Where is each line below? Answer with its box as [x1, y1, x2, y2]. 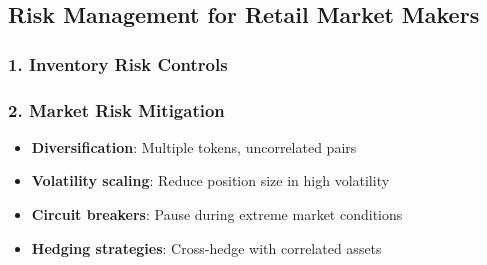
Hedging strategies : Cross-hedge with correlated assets [31, 237, 382, 258]
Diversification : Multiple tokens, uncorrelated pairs [31, 136, 357, 157]
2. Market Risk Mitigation [8, 97, 225, 122]
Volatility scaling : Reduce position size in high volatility [31, 170, 390, 191]
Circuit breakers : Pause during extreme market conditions [31, 204, 403, 225]
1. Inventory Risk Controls [8, 51, 228, 76]
